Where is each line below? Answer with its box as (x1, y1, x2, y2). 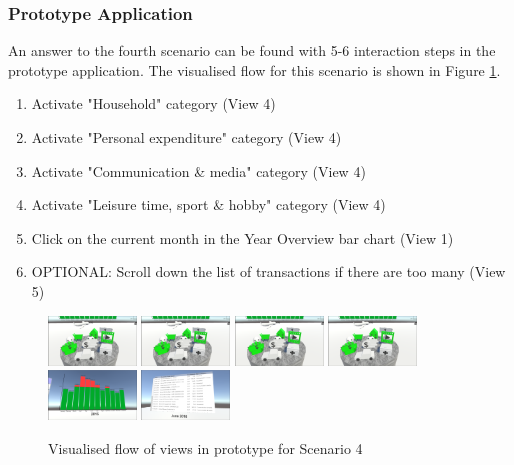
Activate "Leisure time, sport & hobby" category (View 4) (31, 194, 386, 215)
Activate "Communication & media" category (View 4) (31, 160, 366, 181)
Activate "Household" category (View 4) (31, 93, 276, 114)
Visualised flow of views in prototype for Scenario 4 (48, 438, 363, 458)
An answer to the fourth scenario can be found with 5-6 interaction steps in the (8, 40, 496, 61)
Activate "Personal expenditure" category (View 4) (31, 127, 342, 147)
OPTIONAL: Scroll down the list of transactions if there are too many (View (31, 261, 506, 282)
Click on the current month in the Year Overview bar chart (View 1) (31, 227, 454, 248)
